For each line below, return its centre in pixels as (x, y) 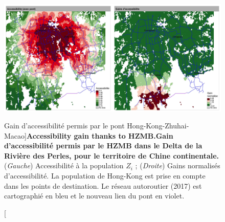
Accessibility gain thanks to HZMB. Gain (100, 135)
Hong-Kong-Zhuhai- (158, 126)
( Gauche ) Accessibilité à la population (64, 165)
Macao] (15, 135)
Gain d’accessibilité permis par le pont (64, 126)
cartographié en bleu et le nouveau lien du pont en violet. (94, 196)
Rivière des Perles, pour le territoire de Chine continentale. (112, 155)
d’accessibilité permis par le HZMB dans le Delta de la (103, 146)
